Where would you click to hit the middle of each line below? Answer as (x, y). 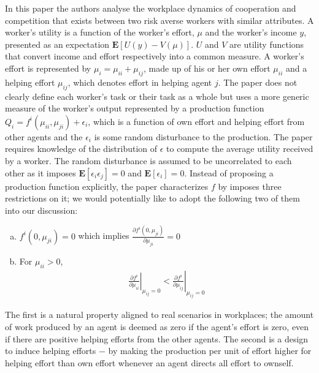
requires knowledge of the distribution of (81, 149)
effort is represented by (48, 68)
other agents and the (44, 136)
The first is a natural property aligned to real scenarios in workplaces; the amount (159, 315)
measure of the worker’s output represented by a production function (135, 108)
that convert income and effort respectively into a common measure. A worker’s (155, 56)
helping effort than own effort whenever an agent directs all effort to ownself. (149, 362)
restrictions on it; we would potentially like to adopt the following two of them (152, 198)
